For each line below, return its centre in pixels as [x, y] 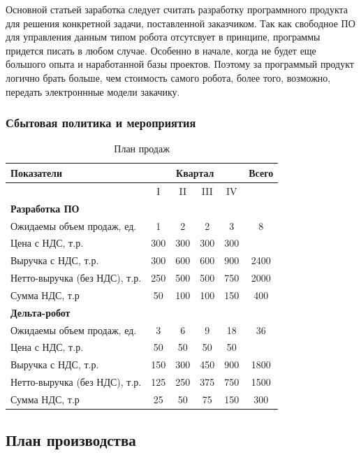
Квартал [195, 172]
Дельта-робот [40, 312]
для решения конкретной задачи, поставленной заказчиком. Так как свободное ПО [180, 23]
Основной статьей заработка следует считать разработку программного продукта [177, 9]
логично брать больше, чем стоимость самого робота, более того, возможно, [168, 77]
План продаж [142, 149]
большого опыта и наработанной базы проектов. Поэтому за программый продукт [180, 64]
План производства [71, 440]
